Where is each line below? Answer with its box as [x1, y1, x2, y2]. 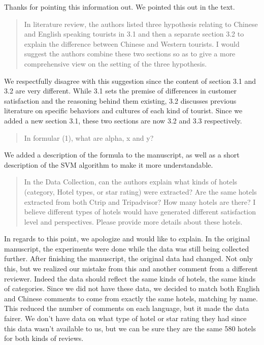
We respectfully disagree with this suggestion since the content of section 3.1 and [4, 75, 256, 86]
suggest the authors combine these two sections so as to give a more [24, 48, 236, 59]
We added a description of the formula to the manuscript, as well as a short [4, 149, 240, 160]
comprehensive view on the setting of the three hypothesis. [24, 58, 207, 69]
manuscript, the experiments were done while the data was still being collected [4, 243, 249, 254]
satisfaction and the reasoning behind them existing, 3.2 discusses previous [4, 95, 237, 106]
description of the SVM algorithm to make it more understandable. [4, 159, 213, 170]
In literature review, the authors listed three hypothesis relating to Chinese [24, 18, 258, 29]
